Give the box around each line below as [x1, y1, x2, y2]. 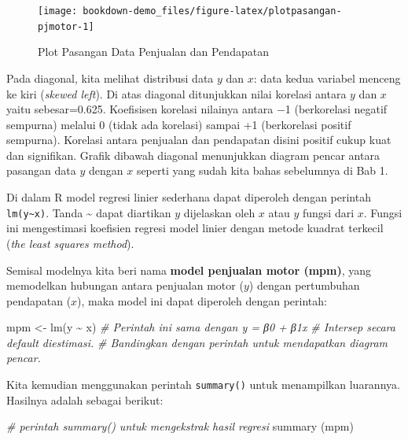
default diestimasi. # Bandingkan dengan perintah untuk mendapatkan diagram [6, 334, 388, 350]
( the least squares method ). [6, 235, 134, 251]
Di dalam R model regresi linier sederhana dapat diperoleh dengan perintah [6, 189, 371, 205]
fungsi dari [302, 204, 355, 220]
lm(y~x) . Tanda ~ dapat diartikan [6, 204, 171, 220]
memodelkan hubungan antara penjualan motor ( [6, 277, 244, 294]
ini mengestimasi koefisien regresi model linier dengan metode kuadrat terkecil [6, 220, 384, 236]
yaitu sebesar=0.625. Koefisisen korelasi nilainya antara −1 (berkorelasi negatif [6, 101, 388, 117]
